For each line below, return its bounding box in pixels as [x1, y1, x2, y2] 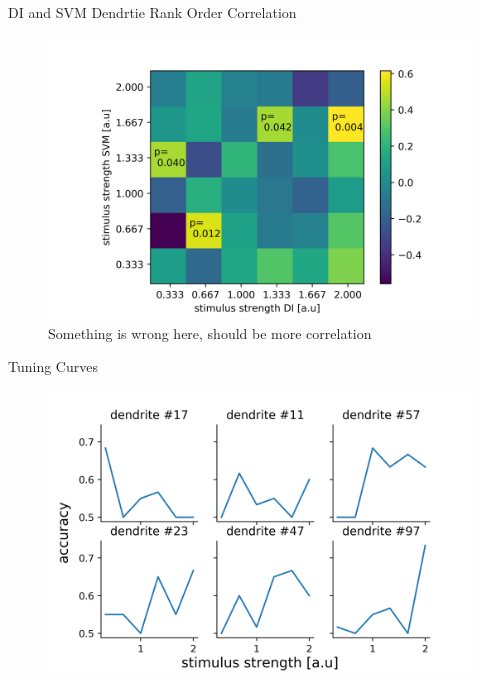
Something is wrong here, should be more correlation [48, 322, 372, 343]
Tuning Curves [8, 356, 98, 377]
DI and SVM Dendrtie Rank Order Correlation [8, 2, 297, 22]
